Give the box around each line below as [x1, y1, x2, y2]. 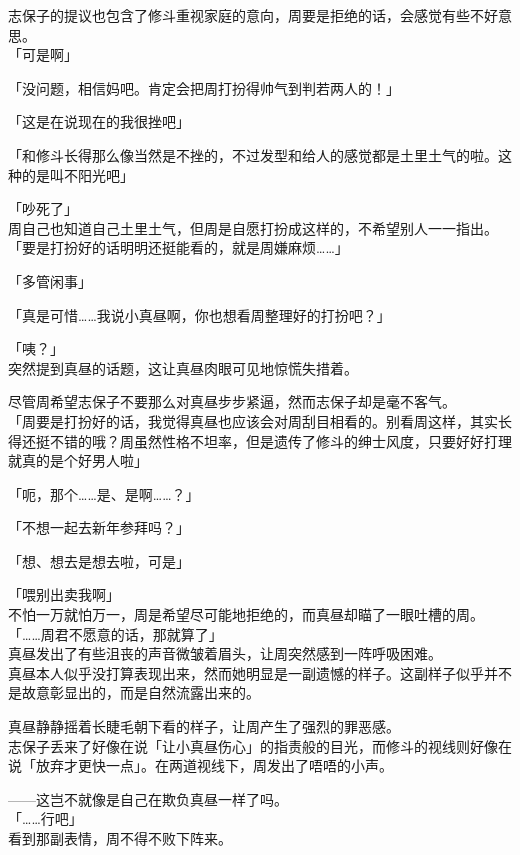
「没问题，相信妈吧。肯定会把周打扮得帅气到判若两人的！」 [8, 77, 400, 98]
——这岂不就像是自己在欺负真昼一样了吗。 [8, 788, 288, 809]
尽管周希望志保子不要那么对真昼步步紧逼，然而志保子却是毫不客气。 [8, 391, 456, 412]
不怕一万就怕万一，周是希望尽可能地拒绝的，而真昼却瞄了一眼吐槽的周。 [8, 604, 484, 625]
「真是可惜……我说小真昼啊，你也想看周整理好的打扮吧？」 [8, 304, 391, 325]
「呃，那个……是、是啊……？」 [8, 483, 200, 504]
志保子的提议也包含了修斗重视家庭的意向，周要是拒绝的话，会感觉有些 [8, 5, 470, 25]
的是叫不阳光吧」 [21, 164, 134, 185]
